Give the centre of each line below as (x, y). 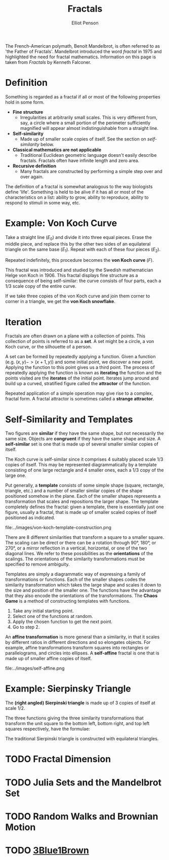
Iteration (24, 322)
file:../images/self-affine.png (35, 668)
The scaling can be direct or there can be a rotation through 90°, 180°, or (81, 543)
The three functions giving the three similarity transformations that (74, 718)
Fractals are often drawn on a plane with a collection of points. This (75, 336)
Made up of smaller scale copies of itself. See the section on (83, 139)
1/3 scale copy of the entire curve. (41, 286)
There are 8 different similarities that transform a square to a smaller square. (85, 537)
